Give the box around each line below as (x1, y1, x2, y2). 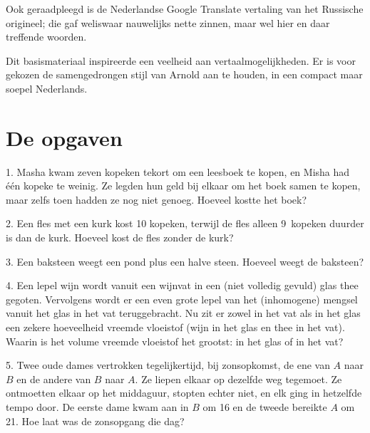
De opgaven (6, 122, 123, 152)
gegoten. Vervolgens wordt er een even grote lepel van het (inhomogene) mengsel (6, 291, 358, 306)
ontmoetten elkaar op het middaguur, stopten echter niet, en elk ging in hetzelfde (6, 385, 362, 400)
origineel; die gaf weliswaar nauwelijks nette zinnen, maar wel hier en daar (6, 15, 330, 30)
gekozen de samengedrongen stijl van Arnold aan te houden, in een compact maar (6, 67, 363, 82)
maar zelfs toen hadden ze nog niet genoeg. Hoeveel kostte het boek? (6, 192, 307, 207)
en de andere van (16, 371, 91, 386)
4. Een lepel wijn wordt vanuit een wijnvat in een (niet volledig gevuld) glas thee (6, 278, 359, 293)
